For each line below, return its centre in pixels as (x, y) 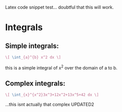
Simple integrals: (32, 46)
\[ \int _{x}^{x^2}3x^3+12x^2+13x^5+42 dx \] (52, 95)
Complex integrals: (35, 83)
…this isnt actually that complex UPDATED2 (50, 104)
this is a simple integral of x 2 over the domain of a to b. (61, 67)
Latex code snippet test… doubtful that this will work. (60, 7)
